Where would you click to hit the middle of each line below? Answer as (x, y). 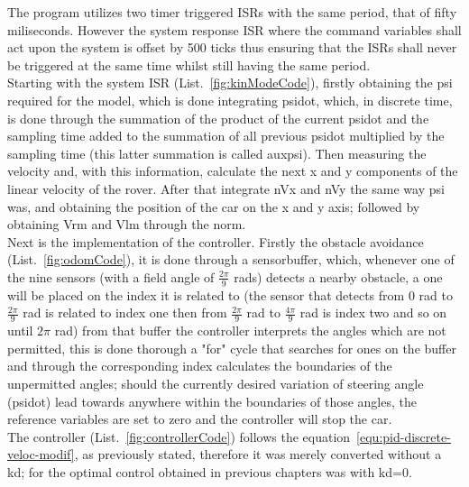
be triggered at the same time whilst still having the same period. (189, 64)
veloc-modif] (41, 454)
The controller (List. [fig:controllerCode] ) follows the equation (179, 436)
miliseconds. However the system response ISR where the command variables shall (234, 29)
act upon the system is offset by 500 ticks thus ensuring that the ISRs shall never (232, 47)
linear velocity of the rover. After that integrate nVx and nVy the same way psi (226, 188)
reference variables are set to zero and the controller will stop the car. (200, 419)
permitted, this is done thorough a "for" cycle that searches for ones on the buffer (232, 348)
